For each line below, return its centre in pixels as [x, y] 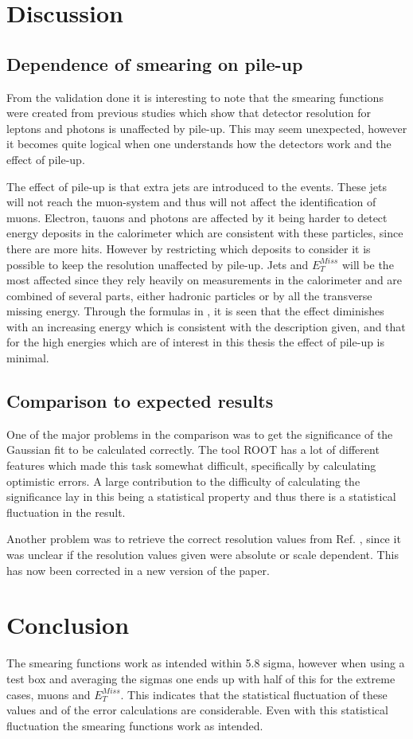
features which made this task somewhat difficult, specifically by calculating [191, 465]
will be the [368, 264]
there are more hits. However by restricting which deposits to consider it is [189, 248]
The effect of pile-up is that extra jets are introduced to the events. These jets [197, 186]
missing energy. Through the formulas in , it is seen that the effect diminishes [195, 311]
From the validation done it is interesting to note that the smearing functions [195, 97]
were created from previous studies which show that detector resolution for [189, 113]
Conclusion [68, 625]
